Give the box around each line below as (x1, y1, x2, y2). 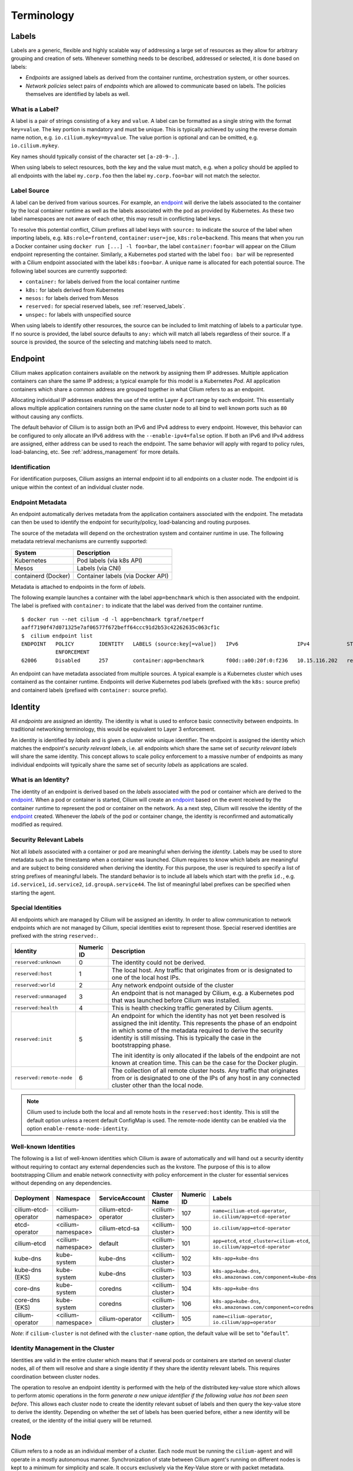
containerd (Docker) (14, 571, 71, 580)
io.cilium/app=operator (212, 1319, 277, 1326)
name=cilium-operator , (212, 1312, 272, 1320)
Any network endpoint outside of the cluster (112, 981, 234, 989)
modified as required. (11, 821, 63, 828)
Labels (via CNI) (76, 564, 122, 572)
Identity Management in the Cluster (11, 1344, 115, 1353)
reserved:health (14, 1005, 58, 1011)
